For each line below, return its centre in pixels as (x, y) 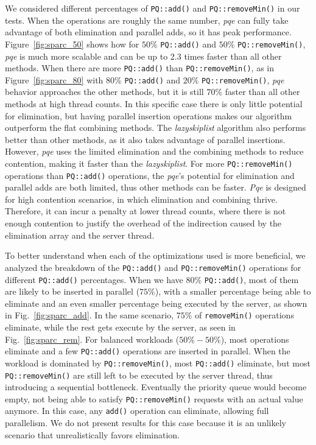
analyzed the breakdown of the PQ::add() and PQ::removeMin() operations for (153, 267)
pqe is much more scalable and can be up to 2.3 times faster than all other (143, 56)
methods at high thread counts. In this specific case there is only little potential (154, 103)
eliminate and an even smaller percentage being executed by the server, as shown (156, 303)
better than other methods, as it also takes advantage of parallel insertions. (145, 139)
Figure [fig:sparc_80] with (54, 79)
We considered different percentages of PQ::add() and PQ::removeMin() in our (153, 8)
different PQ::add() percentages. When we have (94, 279)
